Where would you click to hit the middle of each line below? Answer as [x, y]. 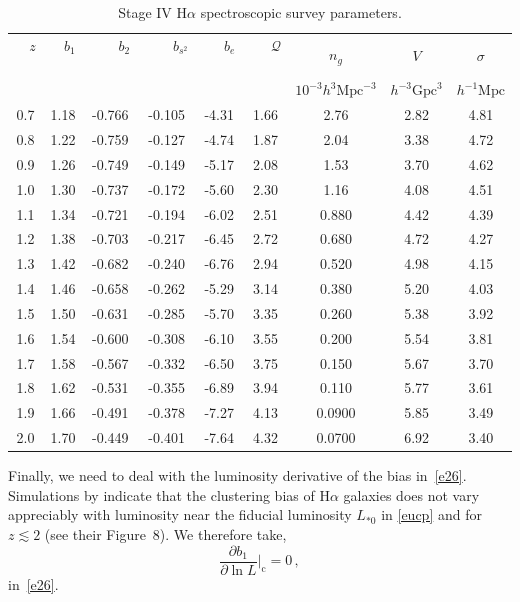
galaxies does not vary [411, 494]
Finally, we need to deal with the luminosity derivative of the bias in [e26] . [237, 475]
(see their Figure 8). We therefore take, [165, 533]
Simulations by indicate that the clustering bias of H [169, 494]
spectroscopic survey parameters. [301, 12]
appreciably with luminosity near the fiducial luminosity [180, 514]
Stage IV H [153, 12]
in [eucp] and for [431, 514]
